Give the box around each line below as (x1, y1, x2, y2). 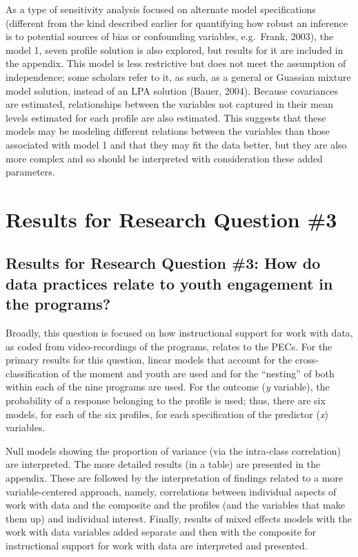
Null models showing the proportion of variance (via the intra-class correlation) (6, 443, 341, 457)
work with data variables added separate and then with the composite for (6, 525, 317, 539)
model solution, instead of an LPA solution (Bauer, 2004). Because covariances (6, 83, 338, 97)
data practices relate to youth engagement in (6, 272, 333, 294)
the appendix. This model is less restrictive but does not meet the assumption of (6, 56, 346, 70)
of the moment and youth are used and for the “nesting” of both (61, 366, 335, 380)
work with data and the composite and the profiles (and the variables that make (6, 498, 345, 512)
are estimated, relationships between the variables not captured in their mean (6, 97, 333, 111)
